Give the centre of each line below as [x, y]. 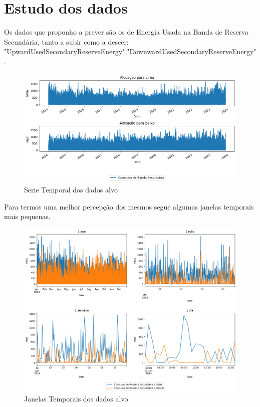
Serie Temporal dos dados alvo [71, 189]
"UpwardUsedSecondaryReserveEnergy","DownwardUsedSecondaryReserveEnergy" [130, 51]
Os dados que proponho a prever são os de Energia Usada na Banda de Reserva [126, 32]
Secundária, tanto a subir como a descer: [66, 41]
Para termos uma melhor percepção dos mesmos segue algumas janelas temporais [129, 206]
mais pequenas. [27, 216]
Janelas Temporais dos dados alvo [76, 399]
